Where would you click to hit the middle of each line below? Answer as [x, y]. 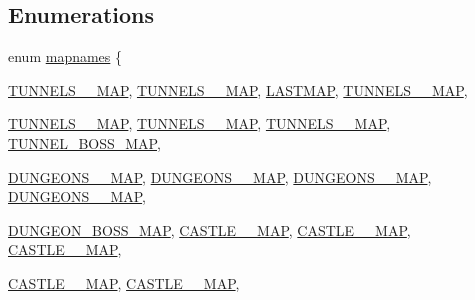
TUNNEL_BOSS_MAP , [84, 142]
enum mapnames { [65, 56]
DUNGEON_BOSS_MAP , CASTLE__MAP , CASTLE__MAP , [209, 229]
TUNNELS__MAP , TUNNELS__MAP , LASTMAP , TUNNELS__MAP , [238, 89]
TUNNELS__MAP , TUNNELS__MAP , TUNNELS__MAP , [199, 123]
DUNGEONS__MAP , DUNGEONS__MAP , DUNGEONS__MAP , [220, 176]
